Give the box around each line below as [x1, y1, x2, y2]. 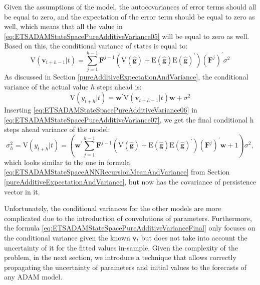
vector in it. [4, 186, 40, 196]
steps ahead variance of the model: [4, 124, 110, 134]
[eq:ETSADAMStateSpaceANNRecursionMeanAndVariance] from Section [4, 166, 230, 177]
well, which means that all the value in [4, 21, 123, 31]
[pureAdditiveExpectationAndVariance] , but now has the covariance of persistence [4, 176, 256, 186]
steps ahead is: [97, 81, 142, 91]
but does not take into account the [141, 232, 247, 242]
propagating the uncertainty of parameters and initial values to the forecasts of [4, 261, 246, 272]
